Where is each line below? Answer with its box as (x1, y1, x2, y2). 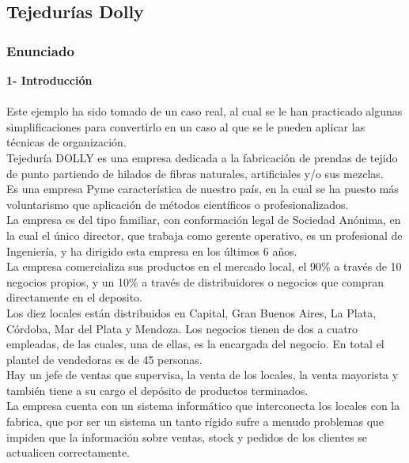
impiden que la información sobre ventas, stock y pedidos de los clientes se (6, 428, 367, 445)
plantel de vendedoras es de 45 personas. (6, 351, 203, 367)
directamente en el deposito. (6, 289, 142, 306)
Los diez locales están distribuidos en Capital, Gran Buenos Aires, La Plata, (6, 304, 377, 321)
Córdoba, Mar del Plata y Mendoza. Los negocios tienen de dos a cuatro (6, 320, 358, 336)
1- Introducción (6, 72, 93, 88)
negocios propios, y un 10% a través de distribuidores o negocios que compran (6, 273, 384, 290)
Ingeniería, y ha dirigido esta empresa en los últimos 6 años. (6, 242, 297, 259)
